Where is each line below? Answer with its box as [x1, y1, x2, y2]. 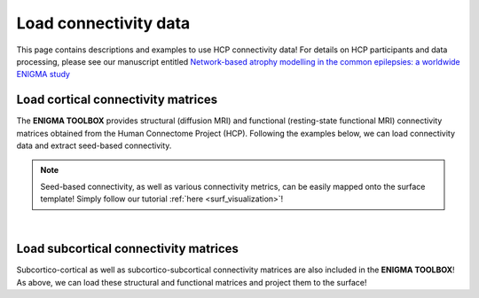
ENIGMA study [16, 69, 71, 80]
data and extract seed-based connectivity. [16, 140, 172, 151]
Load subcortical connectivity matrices [16, 241, 239, 256]
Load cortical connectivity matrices [16, 92, 218, 107]
